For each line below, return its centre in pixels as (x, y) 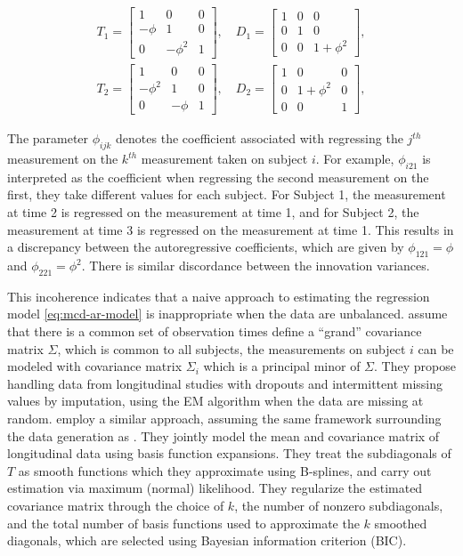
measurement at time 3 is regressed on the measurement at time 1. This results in (231, 229)
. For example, (355, 159)
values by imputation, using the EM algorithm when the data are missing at (215, 401)
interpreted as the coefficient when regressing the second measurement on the (218, 177)
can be (436, 348)
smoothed (401, 523)
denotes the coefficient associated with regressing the (260, 138)
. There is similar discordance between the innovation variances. (256, 266)
